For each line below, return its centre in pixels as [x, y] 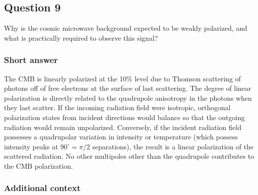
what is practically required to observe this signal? [81, 37]
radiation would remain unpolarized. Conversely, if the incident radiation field [123, 127]
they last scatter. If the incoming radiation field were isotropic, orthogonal [117, 107]
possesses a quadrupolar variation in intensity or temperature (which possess [121, 137]
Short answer [31, 60]
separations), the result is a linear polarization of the [173, 146]
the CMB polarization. [39, 165]
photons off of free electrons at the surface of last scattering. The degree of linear [128, 88]
